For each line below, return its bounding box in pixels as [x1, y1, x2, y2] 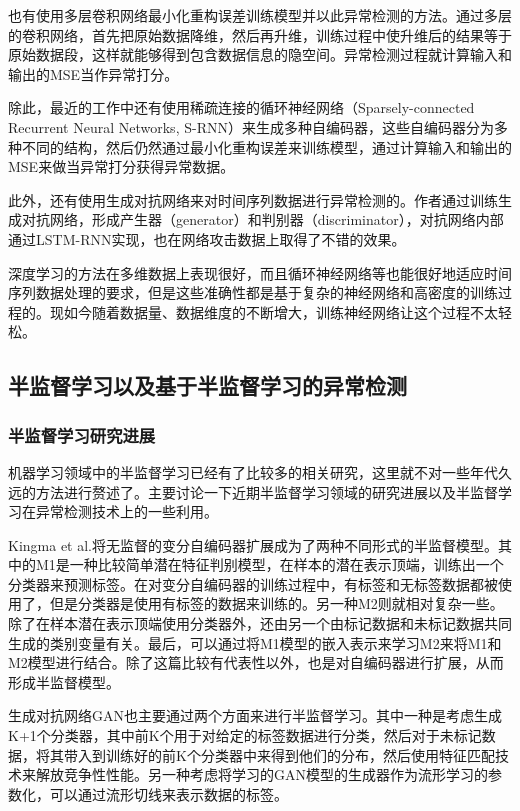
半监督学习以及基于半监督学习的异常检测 [8, 370, 407, 401]
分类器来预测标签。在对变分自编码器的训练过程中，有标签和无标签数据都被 [8, 573, 498, 594]
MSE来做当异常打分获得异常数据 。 [8, 156, 235, 177]
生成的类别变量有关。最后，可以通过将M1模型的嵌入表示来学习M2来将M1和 [8, 632, 502, 653]
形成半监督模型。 [8, 671, 120, 692]
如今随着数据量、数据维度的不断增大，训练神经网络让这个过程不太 [63, 301, 498, 322]
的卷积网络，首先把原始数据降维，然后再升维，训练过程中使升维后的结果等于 [8, 24, 512, 45]
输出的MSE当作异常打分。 [8, 63, 179, 84]
